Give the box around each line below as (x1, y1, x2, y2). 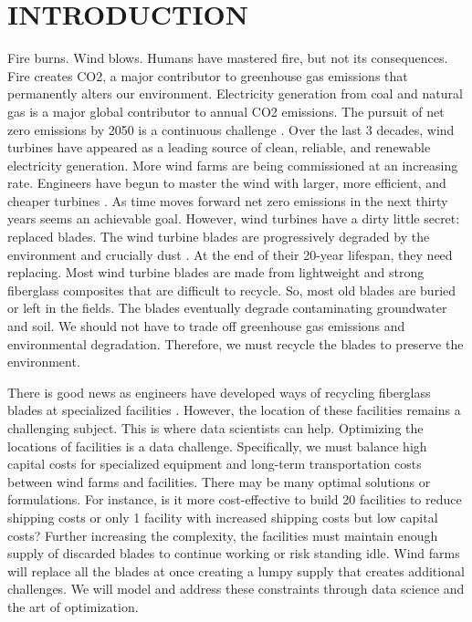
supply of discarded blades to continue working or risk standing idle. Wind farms (7, 544, 460, 563)
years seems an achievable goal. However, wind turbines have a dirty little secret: (7, 209, 460, 228)
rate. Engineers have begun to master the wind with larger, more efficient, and (7, 173, 446, 192)
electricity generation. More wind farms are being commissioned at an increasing (7, 155, 458, 174)
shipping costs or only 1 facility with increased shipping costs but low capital (7, 507, 438, 526)
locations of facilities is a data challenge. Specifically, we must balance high (7, 436, 427, 455)
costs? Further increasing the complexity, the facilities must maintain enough (7, 525, 438, 544)
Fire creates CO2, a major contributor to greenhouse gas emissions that (7, 66, 408, 85)
